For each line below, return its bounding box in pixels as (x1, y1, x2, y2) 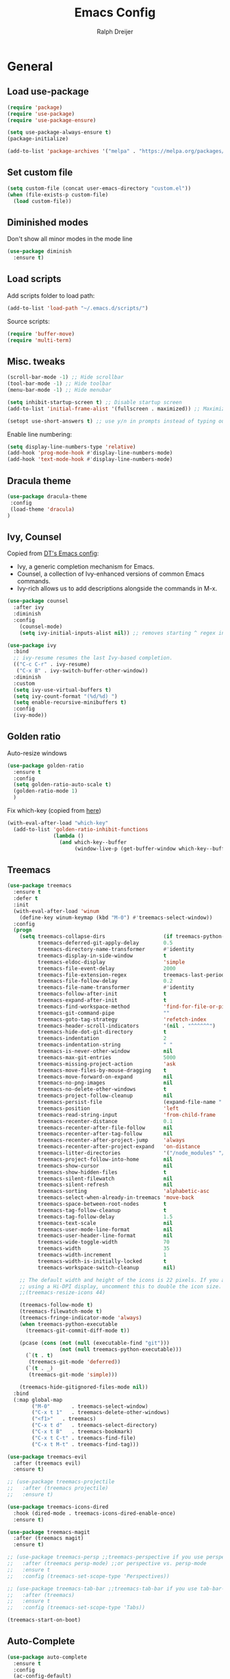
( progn (13, 926, 32, 934)
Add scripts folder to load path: (7, 291, 95, 299)
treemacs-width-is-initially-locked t (37, 1258, 167, 1265)
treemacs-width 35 (37, 1245, 170, 1252)
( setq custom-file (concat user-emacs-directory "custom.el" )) (7, 185, 192, 192)
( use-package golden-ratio (7, 762, 84, 769)
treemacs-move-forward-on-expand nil (37, 1073, 173, 1080)
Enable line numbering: (7, 430, 72, 438)
